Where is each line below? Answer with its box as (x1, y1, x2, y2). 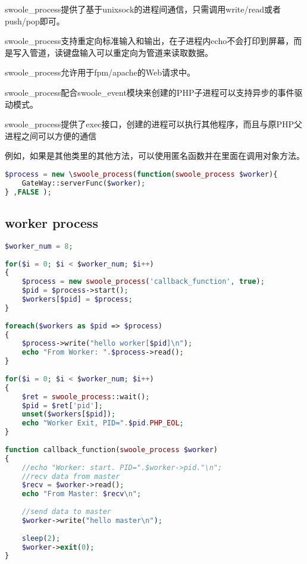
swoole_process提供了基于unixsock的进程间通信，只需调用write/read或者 (5, 3, 281, 15)
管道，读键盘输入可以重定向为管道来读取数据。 (29, 46, 213, 58)
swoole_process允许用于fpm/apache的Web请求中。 (5, 66, 195, 79)
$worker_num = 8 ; (5, 242, 73, 250)
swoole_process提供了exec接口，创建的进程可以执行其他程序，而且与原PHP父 (5, 118, 302, 130)
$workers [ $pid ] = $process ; (21, 295, 133, 304)
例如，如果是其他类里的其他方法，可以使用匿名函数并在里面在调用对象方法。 (5, 149, 305, 162)
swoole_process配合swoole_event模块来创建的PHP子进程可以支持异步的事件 (5, 86, 295, 98)
